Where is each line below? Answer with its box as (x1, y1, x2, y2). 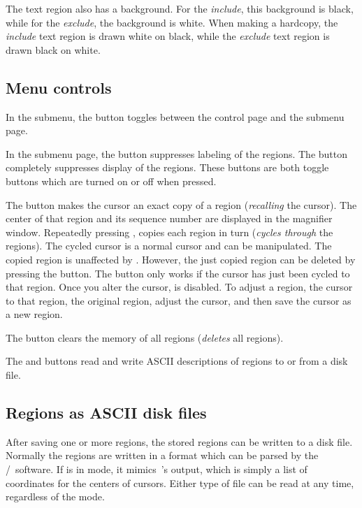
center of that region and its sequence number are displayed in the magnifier (6, 211, 333, 226)
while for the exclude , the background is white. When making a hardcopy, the (6, 15, 338, 29)
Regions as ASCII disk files (6, 402, 207, 423)
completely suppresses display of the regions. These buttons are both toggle (6, 160, 329, 175)
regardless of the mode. (6, 489, 105, 504)
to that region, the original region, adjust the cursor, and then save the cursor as (6, 293, 352, 307)
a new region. (6, 307, 63, 321)
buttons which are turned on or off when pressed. (6, 173, 217, 188)
